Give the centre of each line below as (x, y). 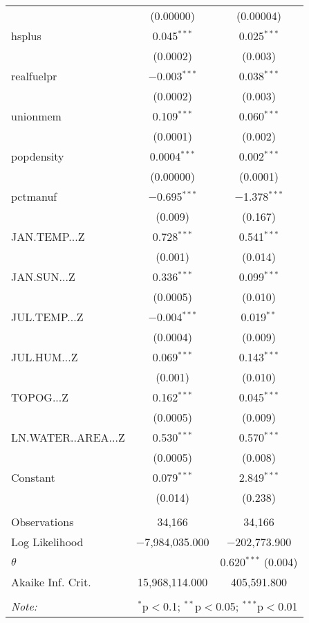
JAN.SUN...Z (43, 277)
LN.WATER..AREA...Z (68, 437)
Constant (33, 477)
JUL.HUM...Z (45, 357)
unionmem (36, 116)
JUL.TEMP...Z (47, 317)
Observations (43, 522)
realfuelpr (34, 76)
